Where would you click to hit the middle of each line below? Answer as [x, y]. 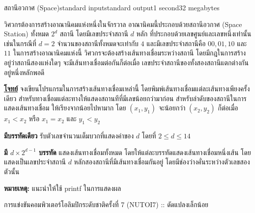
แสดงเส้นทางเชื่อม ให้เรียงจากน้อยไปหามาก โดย [65, 108]
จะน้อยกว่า [172, 108]
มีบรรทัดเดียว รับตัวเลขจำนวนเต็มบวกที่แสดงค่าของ [69, 136]
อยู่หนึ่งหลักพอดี [24, 72]
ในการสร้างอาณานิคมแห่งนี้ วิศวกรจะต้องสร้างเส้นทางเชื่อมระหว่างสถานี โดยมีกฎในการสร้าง [129, 53]
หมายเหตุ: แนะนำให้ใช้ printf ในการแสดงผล [63, 188]
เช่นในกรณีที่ [20, 43]
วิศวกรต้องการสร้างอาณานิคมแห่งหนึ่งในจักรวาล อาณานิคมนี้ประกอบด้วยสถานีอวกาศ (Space [123, 24]
